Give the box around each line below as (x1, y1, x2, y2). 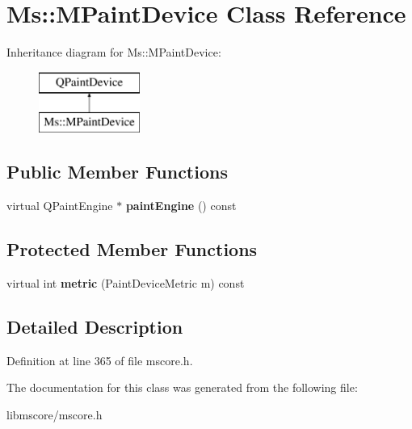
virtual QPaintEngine (6, 197, 113, 214)
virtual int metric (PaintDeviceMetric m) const (6, 274, 245, 291)
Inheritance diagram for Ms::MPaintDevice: (6, 44, 221, 61)
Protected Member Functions (6, 237, 258, 262)
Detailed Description (6, 313, 183, 339)
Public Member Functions (6, 159, 228, 184)
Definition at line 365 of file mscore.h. (6, 351, 193, 368)
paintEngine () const (125, 197, 237, 214)
